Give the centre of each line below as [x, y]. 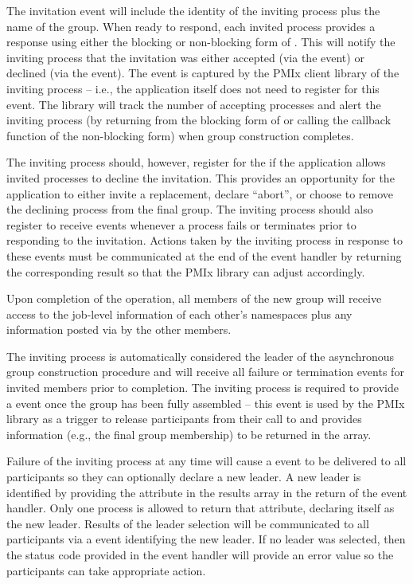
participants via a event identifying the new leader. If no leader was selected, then [206, 539]
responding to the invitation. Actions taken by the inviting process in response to [205, 240]
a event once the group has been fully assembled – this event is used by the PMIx [206, 403]
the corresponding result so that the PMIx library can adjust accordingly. [186, 271]
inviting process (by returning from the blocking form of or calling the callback [199, 120]
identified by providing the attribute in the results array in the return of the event [207, 492]
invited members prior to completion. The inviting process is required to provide [203, 388]
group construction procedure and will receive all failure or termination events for [205, 372]
